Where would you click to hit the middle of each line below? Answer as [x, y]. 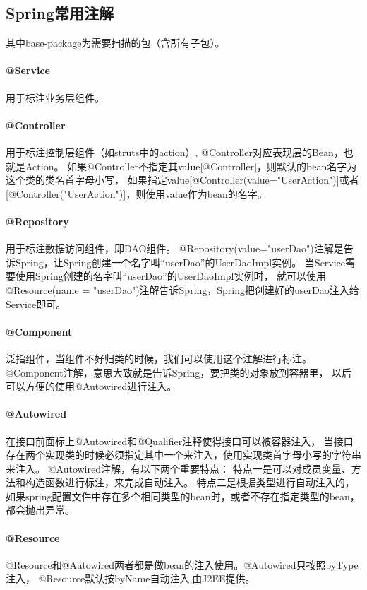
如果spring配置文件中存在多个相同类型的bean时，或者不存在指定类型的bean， [183, 496]
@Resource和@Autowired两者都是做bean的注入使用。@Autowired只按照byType [182, 564]
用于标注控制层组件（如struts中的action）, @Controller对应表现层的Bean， [175, 152]
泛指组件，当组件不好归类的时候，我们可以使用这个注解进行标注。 [159, 358]
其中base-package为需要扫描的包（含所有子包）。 [115, 43]
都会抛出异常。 [40, 510]
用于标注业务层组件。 [55, 97]
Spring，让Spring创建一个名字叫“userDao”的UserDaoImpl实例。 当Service [180, 262]
